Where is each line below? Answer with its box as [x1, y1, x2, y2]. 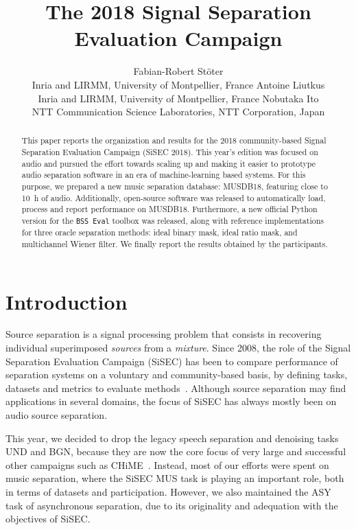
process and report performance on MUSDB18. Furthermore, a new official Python [21, 203, 318, 215]
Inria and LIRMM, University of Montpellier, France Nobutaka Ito [38, 91, 319, 105]
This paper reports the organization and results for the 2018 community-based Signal [21, 135, 327, 146]
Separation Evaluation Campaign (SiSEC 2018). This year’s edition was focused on [21, 146, 318, 158]
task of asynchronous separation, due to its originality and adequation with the [5, 498, 338, 512]
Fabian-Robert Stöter [133, 64, 224, 78]
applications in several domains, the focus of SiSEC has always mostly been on [5, 394, 337, 408]
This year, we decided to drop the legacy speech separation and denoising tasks [5, 430, 339, 445]
